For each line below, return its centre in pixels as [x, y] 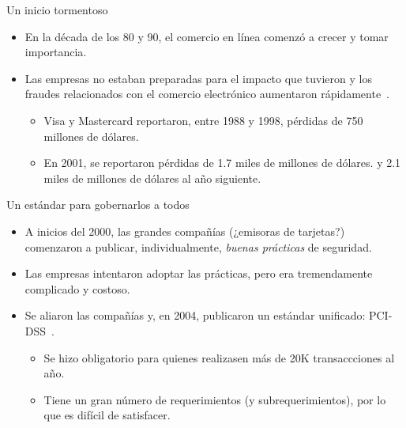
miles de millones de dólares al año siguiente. [152, 178]
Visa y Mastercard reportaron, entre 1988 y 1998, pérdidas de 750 [203, 120]
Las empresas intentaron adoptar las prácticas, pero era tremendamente [199, 273]
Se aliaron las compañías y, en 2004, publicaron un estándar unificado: [195, 315]
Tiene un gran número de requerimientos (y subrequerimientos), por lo [215, 399]
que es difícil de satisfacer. [107, 415]
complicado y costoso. [77, 288]
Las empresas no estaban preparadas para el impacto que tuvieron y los [198, 78]
